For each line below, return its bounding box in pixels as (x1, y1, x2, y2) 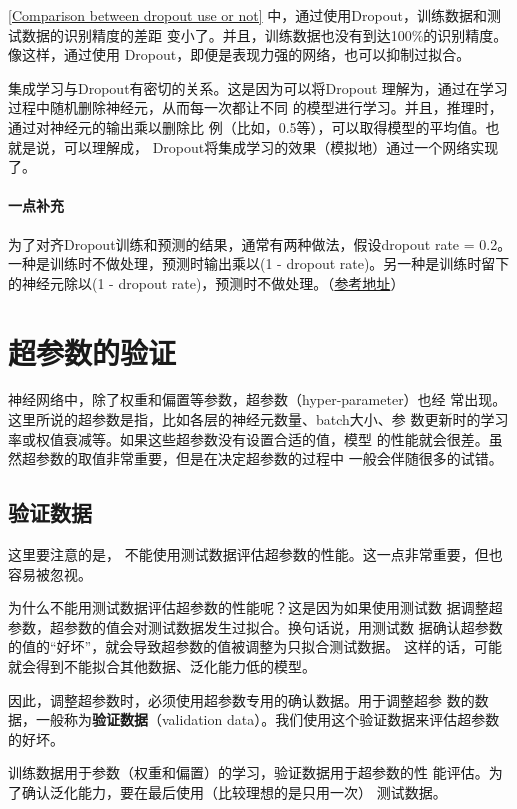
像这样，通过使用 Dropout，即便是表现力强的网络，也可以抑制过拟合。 (8, 44, 471, 65)
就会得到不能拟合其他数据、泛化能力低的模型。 (8, 656, 316, 676)
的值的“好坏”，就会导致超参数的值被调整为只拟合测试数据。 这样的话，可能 (8, 636, 502, 657)
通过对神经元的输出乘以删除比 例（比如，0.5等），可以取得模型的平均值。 (8, 116, 486, 137)
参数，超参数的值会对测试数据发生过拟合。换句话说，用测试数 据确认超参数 (8, 616, 503, 637)
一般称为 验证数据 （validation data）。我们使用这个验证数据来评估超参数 (35, 709, 500, 730)
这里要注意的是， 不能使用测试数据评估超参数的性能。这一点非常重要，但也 (8, 544, 503, 565)
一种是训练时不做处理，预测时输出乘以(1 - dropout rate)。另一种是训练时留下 (8, 253, 510, 274)
